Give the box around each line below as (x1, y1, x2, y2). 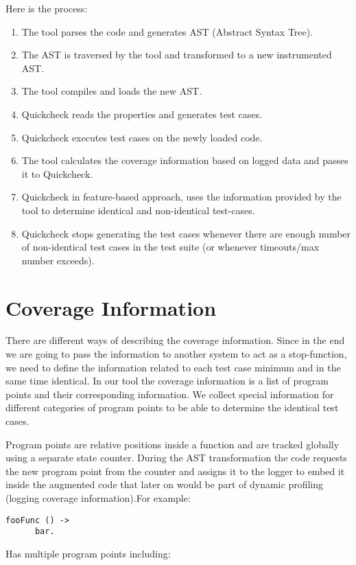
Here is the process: (5, 1, 88, 15)
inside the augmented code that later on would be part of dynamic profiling (5, 477, 324, 492)
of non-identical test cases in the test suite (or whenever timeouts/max (21, 240, 320, 254)
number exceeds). (21, 253, 95, 267)
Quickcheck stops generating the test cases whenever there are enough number (21, 226, 351, 240)
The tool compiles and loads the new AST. (21, 84, 202, 98)
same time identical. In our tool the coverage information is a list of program (5, 373, 329, 388)
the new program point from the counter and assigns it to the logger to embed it (5, 463, 345, 478)
